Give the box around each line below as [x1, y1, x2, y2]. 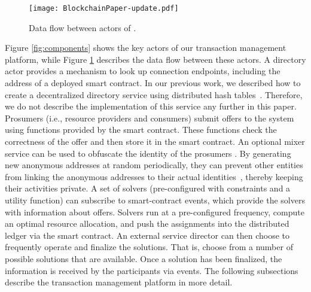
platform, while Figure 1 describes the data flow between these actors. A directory [5, 53, 306, 65]
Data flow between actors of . [29, 21, 136, 34]
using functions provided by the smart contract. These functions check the [5, 123, 277, 136]
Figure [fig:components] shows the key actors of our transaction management [5, 41, 286, 54]
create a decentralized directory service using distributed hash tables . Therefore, [5, 88, 303, 101]
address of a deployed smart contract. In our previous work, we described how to [5, 77, 301, 89]
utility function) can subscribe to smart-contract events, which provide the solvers [5, 193, 305, 206]
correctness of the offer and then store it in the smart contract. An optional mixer [5, 135, 305, 147]
